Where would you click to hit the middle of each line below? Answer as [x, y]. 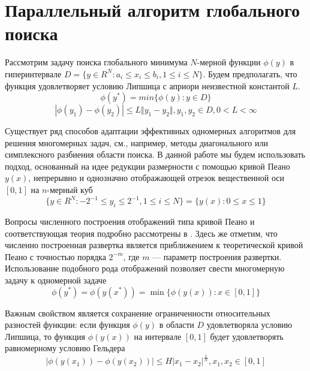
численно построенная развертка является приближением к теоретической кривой [154, 245]
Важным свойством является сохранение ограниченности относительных [138, 313]
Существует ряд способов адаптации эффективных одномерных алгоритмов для [151, 131]
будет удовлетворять [247, 336]
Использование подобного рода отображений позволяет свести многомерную [145, 268]
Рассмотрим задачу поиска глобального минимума [96, 62]
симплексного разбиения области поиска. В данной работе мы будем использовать [155, 154]
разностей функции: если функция [67, 325]
